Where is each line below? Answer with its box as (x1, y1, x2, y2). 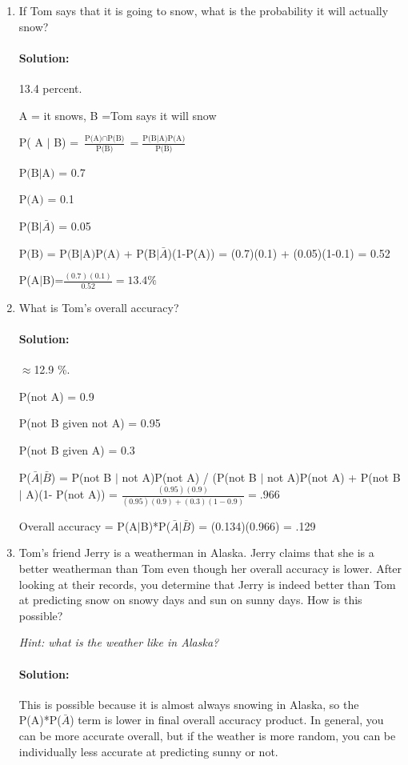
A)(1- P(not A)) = (26, 486, 118, 503)
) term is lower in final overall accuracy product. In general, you (70, 711, 384, 728)
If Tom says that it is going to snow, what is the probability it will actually (18, 2, 389, 18)
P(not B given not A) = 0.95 (18, 415, 161, 431)
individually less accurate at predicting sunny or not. (18, 743, 278, 759)
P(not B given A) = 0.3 (18, 441, 135, 458)
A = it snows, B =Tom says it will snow (18, 106, 217, 123)
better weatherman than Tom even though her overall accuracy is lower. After (18, 559, 402, 576)
